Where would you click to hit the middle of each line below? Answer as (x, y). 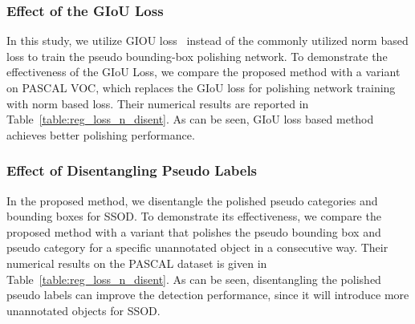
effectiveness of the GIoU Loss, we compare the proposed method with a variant (203, 72)
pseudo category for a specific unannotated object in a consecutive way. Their (197, 247)
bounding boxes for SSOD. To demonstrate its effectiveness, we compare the (194, 216)
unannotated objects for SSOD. (83, 310)
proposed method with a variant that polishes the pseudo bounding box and (194, 231)
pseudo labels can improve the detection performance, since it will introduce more (208, 295)
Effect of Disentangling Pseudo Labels (132, 170)
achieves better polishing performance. (101, 134)
